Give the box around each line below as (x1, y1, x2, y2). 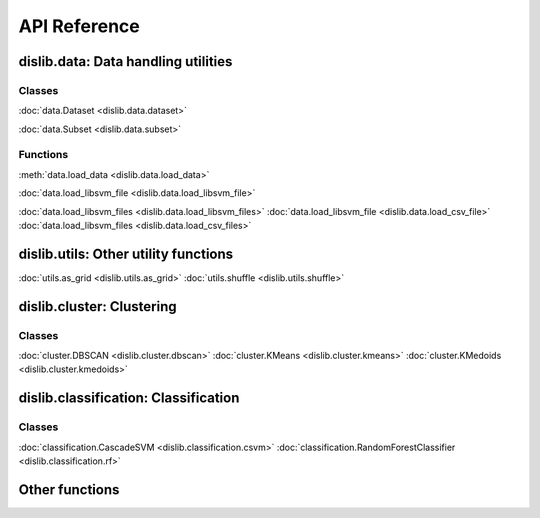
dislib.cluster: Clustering (18, 298, 177, 315)
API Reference (18, 15, 140, 37)
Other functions (18, 481, 120, 498)
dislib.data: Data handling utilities (18, 53, 233, 70)
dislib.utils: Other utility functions (18, 245, 234, 262)
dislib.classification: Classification (18, 390, 240, 407)
